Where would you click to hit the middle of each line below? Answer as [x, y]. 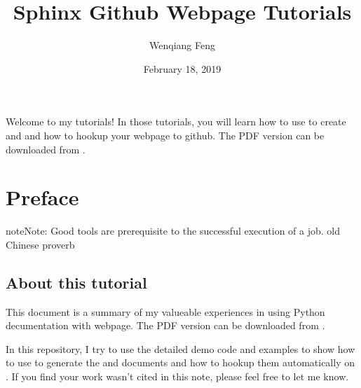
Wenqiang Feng [182, 45]
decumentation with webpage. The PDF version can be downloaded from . [165, 325]
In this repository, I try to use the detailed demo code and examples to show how [180, 348]
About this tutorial [76, 282]
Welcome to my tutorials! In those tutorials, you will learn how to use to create [176, 122]
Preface [42, 197]
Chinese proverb [40, 244]
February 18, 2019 [182, 68]
